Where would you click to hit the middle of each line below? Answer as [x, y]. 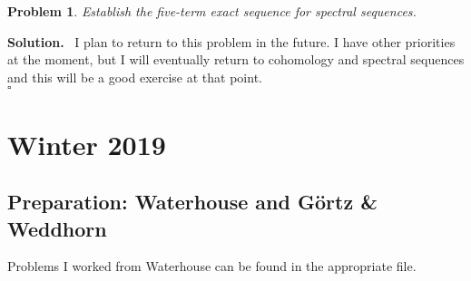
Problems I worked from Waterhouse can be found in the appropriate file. [212, 266]
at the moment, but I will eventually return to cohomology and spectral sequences [236, 59]
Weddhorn [57, 228]
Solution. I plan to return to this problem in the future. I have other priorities [231, 41]
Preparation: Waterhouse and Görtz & [192, 202]
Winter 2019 [87, 144]
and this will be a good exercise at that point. [135, 77]
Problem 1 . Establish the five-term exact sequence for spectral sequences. [212, 11]
